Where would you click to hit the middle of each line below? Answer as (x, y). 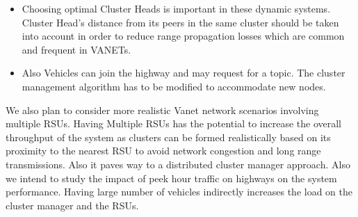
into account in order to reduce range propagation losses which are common (183, 36)
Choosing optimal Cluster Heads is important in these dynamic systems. (176, 8)
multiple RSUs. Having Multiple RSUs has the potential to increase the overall (173, 123)
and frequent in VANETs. (76, 49)
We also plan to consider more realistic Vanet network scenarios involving (162, 110)
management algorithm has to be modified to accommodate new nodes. (174, 86)
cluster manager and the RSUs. (72, 205)
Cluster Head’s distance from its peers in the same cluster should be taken (180, 22)
